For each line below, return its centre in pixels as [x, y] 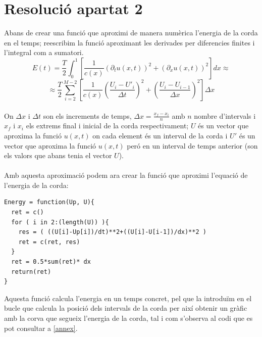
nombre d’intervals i [225, 115]
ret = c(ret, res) [49, 242]
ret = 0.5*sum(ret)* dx [51, 262]
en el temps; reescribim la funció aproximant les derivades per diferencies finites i [129, 42]
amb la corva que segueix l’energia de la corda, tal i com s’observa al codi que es [128, 318]
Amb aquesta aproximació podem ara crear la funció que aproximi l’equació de [126, 175]
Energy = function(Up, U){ [49, 202]
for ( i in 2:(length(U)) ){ [60, 222]
